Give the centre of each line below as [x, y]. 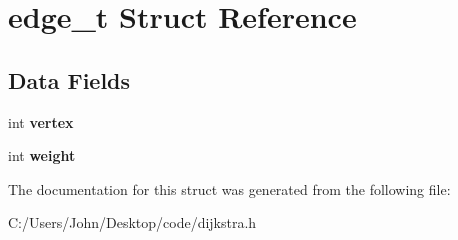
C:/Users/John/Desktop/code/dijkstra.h [132, 222]
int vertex [41, 121]
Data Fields [69, 79]
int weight [42, 155]
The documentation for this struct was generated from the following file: [229, 188]
